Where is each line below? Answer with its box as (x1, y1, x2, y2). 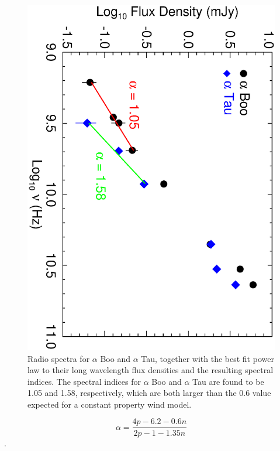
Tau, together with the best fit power (141, 352, 274, 364)
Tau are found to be (192, 375, 264, 387)
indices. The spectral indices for (27, 375, 141, 387)
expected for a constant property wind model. (27, 398, 192, 410)
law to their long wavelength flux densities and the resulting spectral (27, 364, 274, 376)
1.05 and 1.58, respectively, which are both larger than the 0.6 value (27, 387, 271, 399)
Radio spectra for (27, 352, 90, 364)
